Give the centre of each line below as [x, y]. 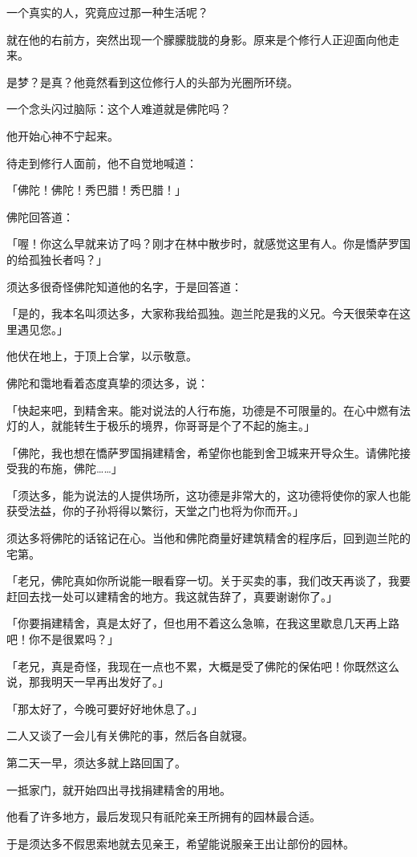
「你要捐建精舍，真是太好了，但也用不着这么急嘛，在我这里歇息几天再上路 [203, 623]
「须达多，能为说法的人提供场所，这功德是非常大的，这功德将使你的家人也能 [208, 495]
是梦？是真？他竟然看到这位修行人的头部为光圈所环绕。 [152, 81]
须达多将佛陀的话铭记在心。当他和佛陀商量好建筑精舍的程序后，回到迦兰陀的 [208, 538]
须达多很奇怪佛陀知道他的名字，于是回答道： [124, 286]
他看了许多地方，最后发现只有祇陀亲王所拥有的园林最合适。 [164, 816]
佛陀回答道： [40, 216]
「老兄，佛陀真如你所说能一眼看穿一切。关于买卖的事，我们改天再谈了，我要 [208, 581]
